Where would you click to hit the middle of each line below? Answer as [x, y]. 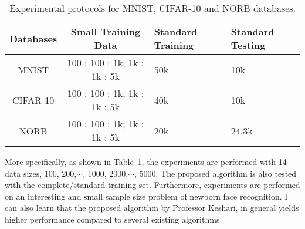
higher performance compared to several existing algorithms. [113, 219]
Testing [248, 45]
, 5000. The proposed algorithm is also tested [216, 173]
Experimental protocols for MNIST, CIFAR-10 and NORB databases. [152, 8]
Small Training [106, 31]
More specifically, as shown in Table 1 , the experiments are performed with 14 [146, 161]
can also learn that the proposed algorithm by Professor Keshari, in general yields [152, 208]
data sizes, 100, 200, [41, 173]
